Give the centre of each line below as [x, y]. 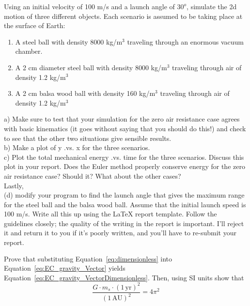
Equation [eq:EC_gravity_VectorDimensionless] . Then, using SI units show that [124, 277]
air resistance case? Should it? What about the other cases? [93, 176]
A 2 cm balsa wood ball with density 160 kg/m [85, 93]
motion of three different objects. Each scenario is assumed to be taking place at [123, 16]
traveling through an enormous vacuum [185, 41]
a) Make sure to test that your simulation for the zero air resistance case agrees [122, 119]
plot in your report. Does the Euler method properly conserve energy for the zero [125, 166]
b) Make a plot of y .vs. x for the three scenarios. [77, 147]
